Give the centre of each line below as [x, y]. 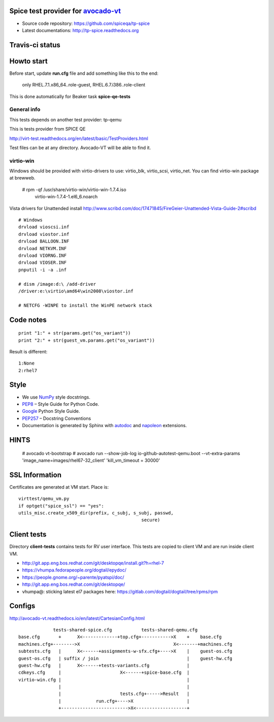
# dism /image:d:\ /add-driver [57, 284]
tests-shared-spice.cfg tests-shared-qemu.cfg [125, 630]
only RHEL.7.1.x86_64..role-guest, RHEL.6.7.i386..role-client [84, 85]
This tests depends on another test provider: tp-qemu [65, 119]
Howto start [28, 61]
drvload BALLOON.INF [44, 241]
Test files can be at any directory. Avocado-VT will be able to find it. [80, 147]
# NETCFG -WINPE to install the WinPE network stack [85, 305]
